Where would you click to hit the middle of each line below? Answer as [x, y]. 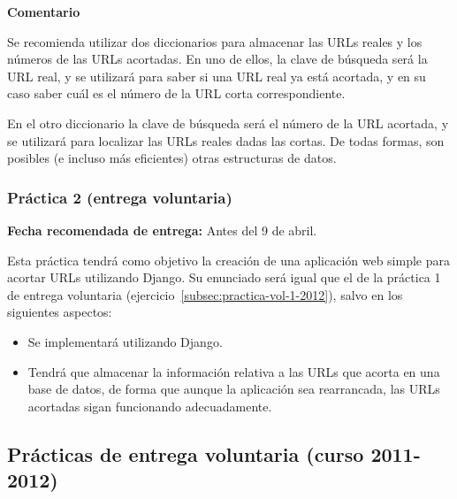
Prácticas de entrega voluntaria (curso [186, 453]
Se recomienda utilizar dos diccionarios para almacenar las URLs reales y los [215, 41]
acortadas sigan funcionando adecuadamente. [150, 406]
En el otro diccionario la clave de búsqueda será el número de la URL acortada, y [228, 123]
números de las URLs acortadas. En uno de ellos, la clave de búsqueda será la [217, 59]
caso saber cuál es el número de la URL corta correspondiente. [176, 93]
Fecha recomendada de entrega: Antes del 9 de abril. [162, 230]
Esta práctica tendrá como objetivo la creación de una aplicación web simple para [228, 260]
